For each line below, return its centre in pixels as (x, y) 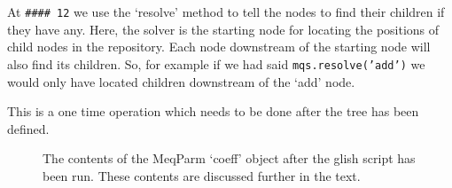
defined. (28, 128)
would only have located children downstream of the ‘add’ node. (181, 81)
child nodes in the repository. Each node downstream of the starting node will (219, 47)
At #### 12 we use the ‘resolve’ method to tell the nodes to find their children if (226, 12)
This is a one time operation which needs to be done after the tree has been (213, 111)
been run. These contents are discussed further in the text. (202, 175)
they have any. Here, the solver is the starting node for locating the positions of (223, 29)
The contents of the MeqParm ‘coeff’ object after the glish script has (229, 158)
